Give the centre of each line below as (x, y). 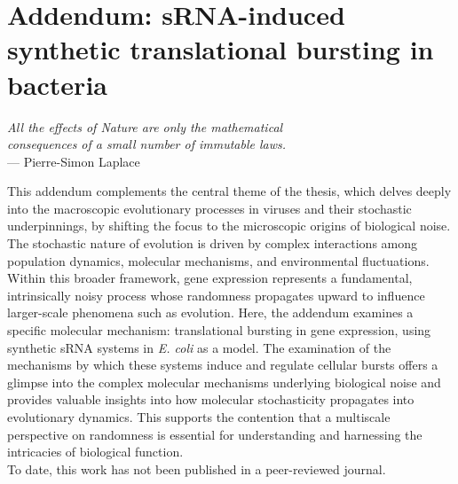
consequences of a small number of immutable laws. (147, 144)
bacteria (57, 84)
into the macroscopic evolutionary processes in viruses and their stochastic (209, 208)
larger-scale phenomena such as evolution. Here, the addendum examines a (210, 312)
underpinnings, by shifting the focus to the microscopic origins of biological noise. (229, 226)
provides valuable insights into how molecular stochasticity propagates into (211, 399)
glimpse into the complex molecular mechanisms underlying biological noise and (224, 382)
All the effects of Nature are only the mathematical (145, 126)
